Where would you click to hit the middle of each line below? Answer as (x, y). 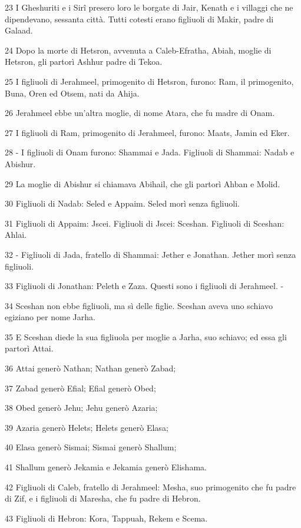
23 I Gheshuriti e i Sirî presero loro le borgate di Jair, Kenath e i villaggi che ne (149, 7)
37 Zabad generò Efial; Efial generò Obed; (80, 388)
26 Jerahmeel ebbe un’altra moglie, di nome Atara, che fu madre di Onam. (140, 113)
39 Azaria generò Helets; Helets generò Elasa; (87, 427)
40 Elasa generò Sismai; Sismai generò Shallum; (91, 447)
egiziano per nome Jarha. (50, 317)
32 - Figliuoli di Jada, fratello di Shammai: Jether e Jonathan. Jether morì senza (150, 254)
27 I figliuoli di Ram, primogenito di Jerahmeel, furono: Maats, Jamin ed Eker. (147, 132)
